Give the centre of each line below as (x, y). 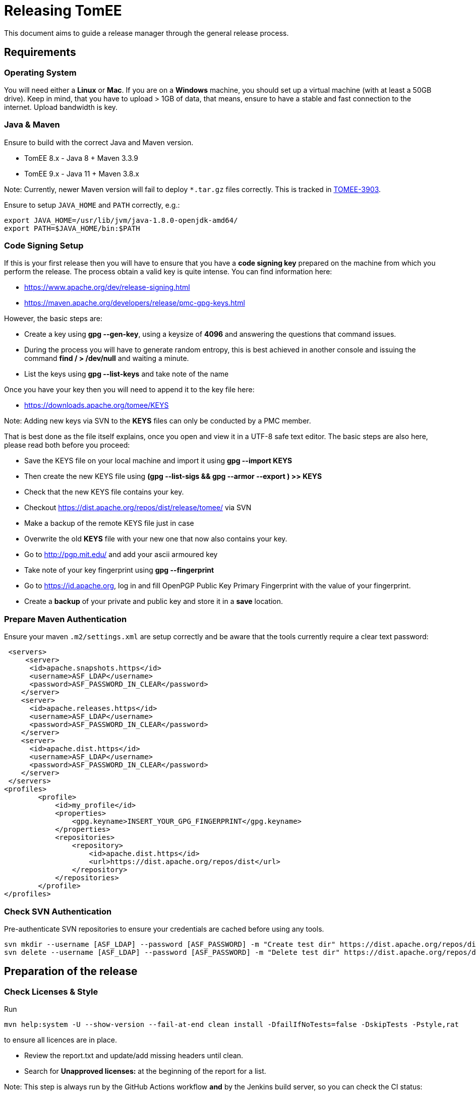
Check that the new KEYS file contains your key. (104, 492)
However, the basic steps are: (53, 319)
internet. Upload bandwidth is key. (61, 107)
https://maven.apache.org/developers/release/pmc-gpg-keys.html (135, 303)
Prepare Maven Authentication (66, 619)
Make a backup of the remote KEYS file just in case (109, 523)
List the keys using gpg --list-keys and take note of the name (127, 374)
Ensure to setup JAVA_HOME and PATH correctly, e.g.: (92, 205)
